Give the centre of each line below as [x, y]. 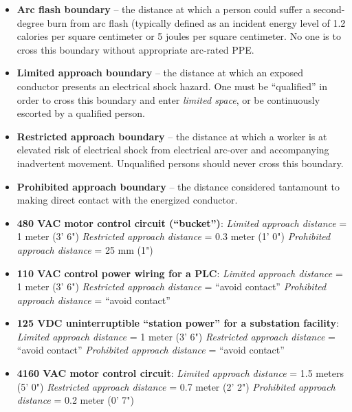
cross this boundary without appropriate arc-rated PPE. [135, 49]
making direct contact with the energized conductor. [127, 200]
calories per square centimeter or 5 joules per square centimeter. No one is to [179, 36]
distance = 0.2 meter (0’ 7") [75, 400]
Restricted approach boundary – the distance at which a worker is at [172, 136]
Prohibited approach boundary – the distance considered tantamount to [178, 186]
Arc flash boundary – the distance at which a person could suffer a [164, 9]
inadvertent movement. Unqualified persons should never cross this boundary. [180, 163]
